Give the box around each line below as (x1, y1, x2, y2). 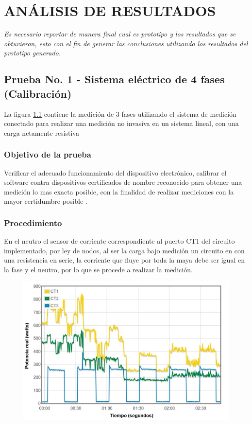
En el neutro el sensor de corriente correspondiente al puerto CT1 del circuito (4, 236, 235, 246)
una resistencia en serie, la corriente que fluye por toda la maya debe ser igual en (4, 255, 245, 265)
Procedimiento (4, 216, 62, 229)
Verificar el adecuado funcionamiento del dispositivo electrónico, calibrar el (4, 167, 227, 177)
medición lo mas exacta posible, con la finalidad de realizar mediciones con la (4, 186, 234, 196)
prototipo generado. (4, 48, 61, 58)
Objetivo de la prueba (4, 148, 91, 160)
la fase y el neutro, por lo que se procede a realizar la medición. (4, 264, 193, 274)
